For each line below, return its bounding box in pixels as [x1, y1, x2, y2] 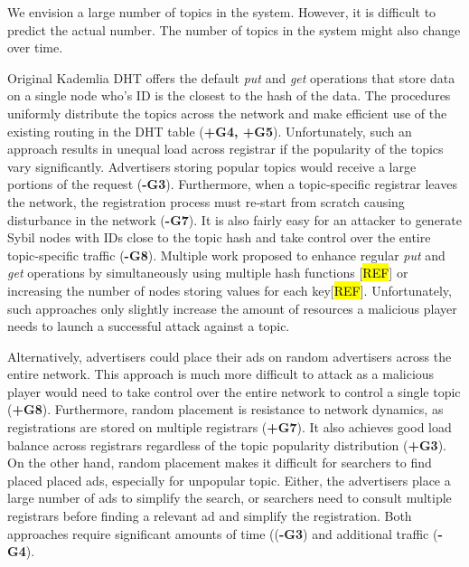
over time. [7, 38, 63, 57]
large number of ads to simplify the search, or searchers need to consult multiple [7, 488, 452, 507]
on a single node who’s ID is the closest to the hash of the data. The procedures [7, 86, 451, 105]
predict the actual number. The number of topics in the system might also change [7, 20, 461, 39]
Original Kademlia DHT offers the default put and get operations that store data [7, 68, 455, 87]
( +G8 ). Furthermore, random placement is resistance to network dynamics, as [7, 400, 444, 419]
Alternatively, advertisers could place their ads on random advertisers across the [7, 346, 452, 365]
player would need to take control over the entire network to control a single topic [7, 382, 461, 401]
